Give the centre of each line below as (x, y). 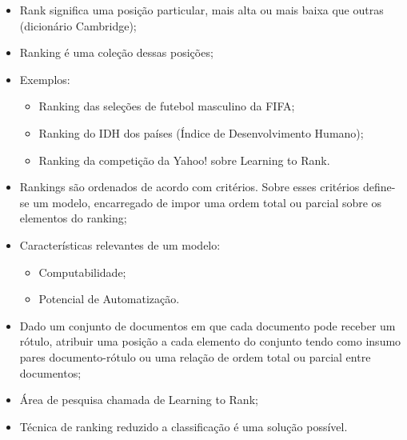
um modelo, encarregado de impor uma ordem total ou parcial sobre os (207, 202)
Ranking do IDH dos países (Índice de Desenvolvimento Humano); (201, 132)
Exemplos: (45, 79)
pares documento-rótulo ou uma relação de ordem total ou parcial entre (195, 356)
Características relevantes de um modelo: (120, 244)
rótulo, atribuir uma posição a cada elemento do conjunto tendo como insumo (210, 341)
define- (379, 187)
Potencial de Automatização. (109, 299)
